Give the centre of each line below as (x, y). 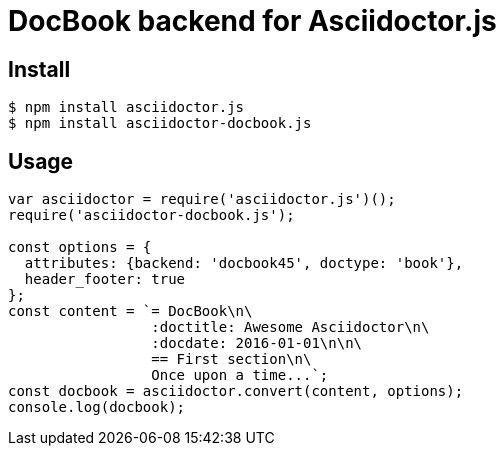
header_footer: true (105, 279)
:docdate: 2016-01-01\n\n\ (257, 343)
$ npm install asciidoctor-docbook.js (160, 123)
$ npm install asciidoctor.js (126, 107)
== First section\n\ (231, 359)
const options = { (80, 247)
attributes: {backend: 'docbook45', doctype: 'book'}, (244, 263)
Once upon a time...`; (240, 375)
